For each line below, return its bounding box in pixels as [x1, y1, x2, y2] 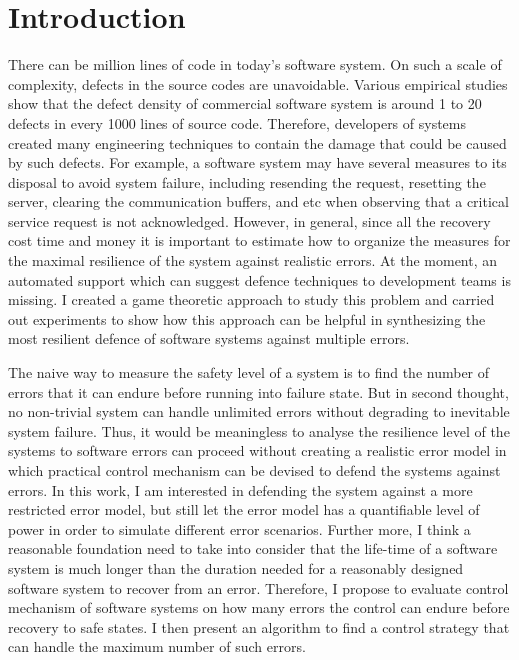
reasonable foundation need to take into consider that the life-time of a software [8, 538, 498, 559]
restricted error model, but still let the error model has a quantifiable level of [8, 499, 480, 520]
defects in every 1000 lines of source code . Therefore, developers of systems [8, 112, 467, 133]
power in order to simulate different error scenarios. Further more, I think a [8, 518, 471, 539]
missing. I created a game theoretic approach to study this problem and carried [8, 289, 495, 310]
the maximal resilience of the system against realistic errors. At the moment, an [8, 250, 498, 271]
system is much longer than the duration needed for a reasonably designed [8, 557, 464, 578]
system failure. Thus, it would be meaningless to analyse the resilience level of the [8, 420, 510, 441]
